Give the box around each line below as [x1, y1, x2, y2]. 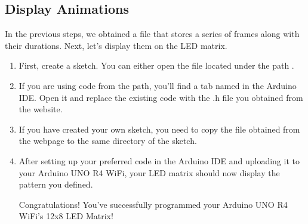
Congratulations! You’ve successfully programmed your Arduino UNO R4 [19, 198, 288, 210]
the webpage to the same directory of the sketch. [19, 134, 197, 147]
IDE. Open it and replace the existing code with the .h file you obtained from [19, 91, 303, 103]
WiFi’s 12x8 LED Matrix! [19, 210, 113, 222]
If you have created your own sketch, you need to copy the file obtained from [19, 122, 300, 135]
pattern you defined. [19, 178, 93, 191]
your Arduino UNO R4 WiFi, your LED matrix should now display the [19, 166, 280, 179]
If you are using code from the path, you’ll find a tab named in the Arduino [19, 79, 297, 91]
